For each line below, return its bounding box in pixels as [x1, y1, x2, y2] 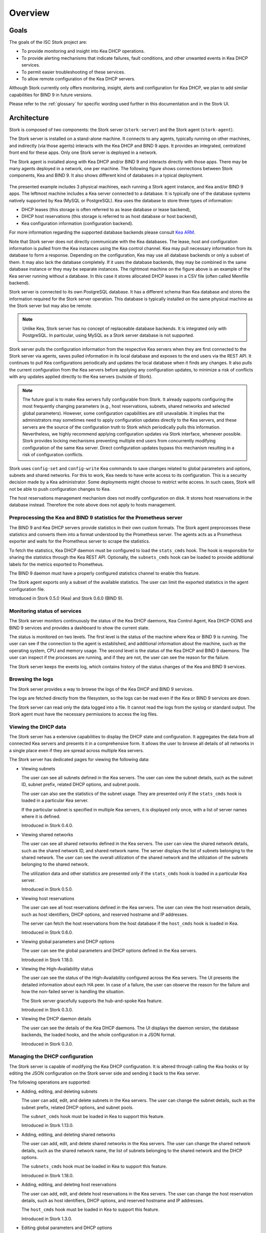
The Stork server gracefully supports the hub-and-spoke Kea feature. [21, 998, 163, 1004]
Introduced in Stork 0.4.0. [21, 823, 73, 829]
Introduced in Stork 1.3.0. [21, 1216, 72, 1222]
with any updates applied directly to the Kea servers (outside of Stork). [9, 374, 153, 380]
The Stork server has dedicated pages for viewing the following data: [9, 757, 150, 762]
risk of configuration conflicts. [22, 452, 84, 458]
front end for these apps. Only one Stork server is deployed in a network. [9, 149, 158, 155]
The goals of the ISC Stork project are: [9, 39, 87, 45]
